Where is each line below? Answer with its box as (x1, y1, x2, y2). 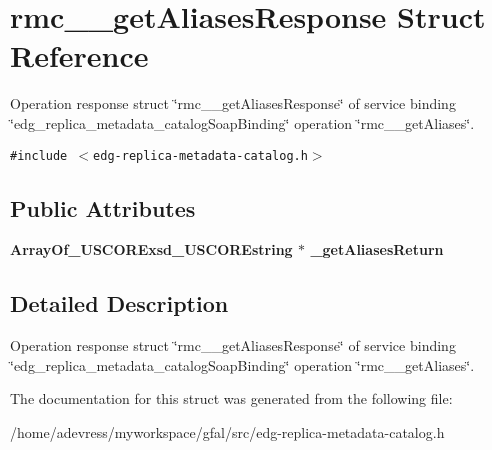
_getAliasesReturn (310, 239, 444, 260)
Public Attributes (10, 192, 196, 223)
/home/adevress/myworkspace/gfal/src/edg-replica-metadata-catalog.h (10, 421, 445, 442)
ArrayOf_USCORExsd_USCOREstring (10, 239, 293, 260)
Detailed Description (10, 288, 229, 319)
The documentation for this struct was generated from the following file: (10, 388, 453, 409)
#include (10, 148, 68, 163)
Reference (10, 35, 149, 76)
